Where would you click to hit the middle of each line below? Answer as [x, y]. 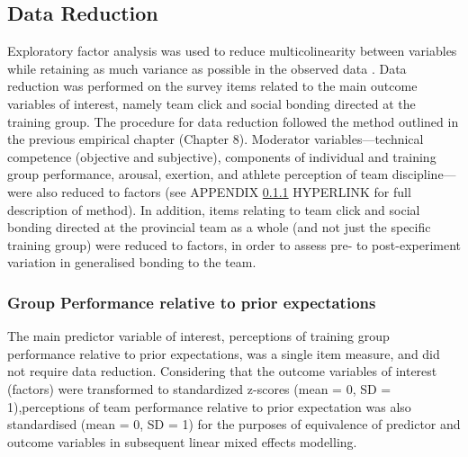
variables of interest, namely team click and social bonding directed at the [211, 103]
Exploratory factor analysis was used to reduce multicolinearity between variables [232, 51]
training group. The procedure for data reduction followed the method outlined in [233, 121]
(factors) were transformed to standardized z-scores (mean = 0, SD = [199, 388]
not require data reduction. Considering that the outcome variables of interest [222, 371]
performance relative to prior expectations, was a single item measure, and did [224, 353]
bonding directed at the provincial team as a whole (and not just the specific [219, 227]
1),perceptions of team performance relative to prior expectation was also [209, 406]
